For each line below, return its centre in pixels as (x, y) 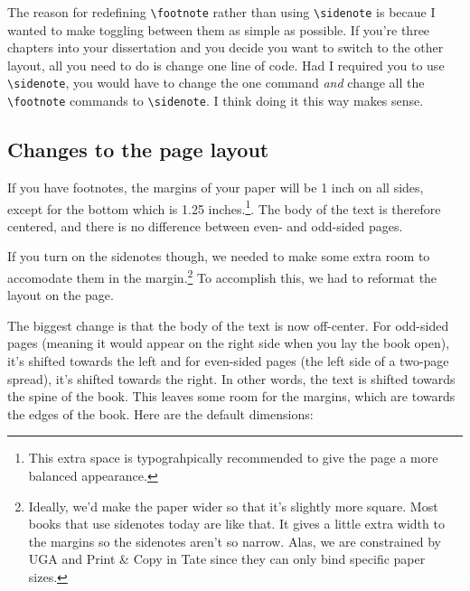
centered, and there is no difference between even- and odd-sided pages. (205, 225)
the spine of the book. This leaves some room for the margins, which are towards (231, 396)
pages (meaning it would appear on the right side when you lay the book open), (229, 343)
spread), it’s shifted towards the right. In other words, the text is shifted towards (231, 378)
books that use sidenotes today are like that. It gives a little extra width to (236, 524)
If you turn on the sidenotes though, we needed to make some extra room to (219, 256)
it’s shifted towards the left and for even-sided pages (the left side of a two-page (228, 361)
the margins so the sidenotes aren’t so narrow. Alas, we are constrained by (235, 541)
